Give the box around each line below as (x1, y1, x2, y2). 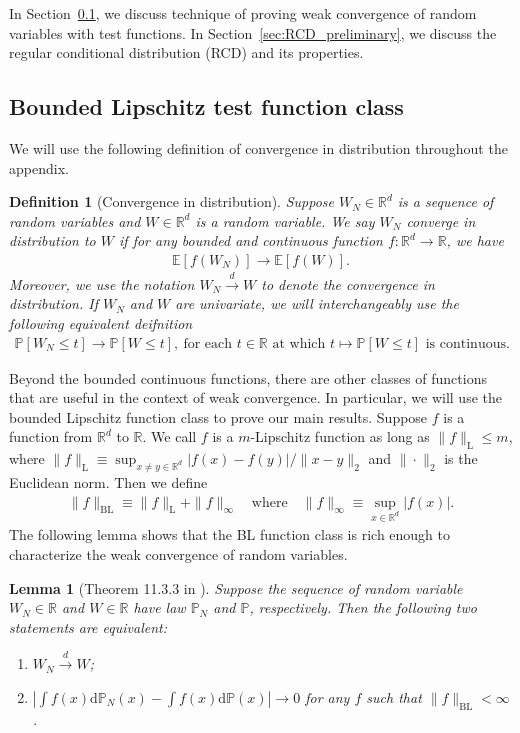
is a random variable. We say (195, 210, 375, 231)
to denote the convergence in (261, 273, 435, 294)
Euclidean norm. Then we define (9, 471, 208, 492)
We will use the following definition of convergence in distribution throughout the (9, 137, 508, 158)
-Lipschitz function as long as (250, 426, 430, 447)
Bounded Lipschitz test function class (9, 91, 404, 122)
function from (9, 426, 93, 447)
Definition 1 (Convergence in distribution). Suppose (9, 191, 334, 212)
